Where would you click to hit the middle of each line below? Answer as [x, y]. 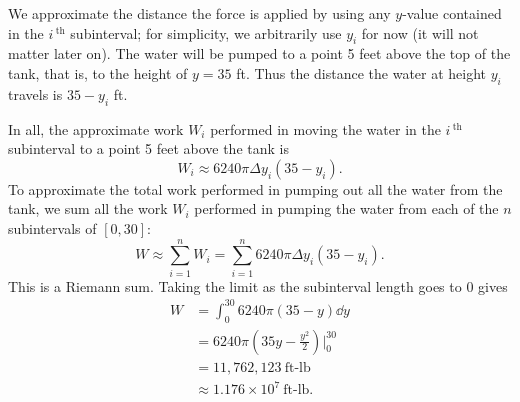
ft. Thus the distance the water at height [361, 72]
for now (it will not [420, 32]
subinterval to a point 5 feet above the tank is [148, 148]
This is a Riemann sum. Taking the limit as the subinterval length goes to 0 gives [258, 285]
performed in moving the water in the [325, 128]
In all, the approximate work [96, 128]
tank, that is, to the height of [98, 72]
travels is [35, 93]
